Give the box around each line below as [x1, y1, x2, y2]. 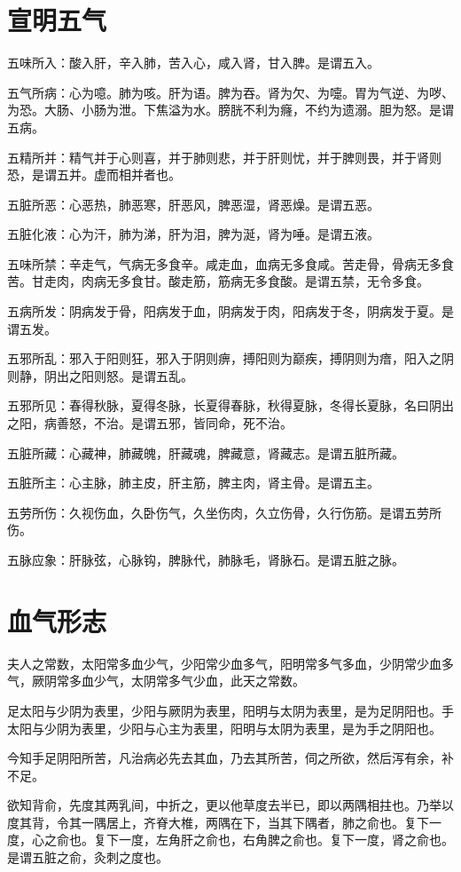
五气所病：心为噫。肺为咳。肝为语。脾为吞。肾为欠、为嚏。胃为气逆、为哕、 [7, 83, 454, 101]
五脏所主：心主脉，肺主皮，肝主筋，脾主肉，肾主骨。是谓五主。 [7, 473, 379, 492]
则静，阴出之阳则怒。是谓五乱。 [7, 366, 193, 384]
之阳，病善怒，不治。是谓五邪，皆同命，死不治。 [7, 414, 293, 432]
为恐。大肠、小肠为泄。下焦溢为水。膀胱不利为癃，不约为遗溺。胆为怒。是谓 [7, 100, 454, 119]
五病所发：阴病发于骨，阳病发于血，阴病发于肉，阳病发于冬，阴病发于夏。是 [7, 302, 454, 321]
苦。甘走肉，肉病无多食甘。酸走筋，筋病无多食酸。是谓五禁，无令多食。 [7, 272, 429, 290]
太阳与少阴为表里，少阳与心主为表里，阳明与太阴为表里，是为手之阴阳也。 [7, 718, 441, 737]
